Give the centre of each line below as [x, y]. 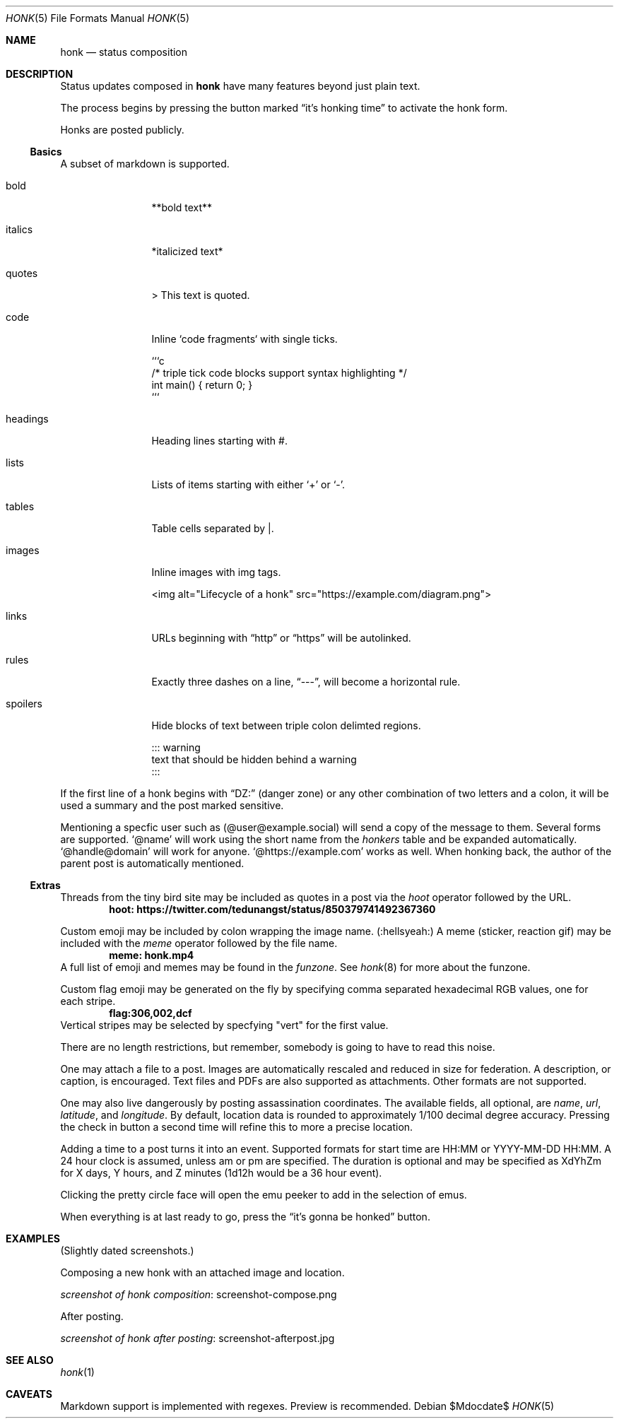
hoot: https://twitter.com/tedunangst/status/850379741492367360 [272, 909]
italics [19, 229]
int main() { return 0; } [202, 385]
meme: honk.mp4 [152, 955]
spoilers [24, 704]
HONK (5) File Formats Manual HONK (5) [98, 18]
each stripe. [88, 1001]
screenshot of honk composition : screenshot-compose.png [199, 1294]
